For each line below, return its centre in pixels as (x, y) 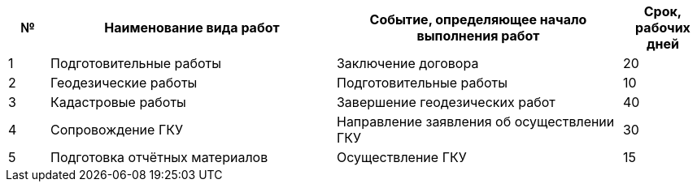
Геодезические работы (124, 83)
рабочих (663, 28)
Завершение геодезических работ (446, 102)
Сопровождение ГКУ (116, 130)
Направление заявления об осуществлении (475, 122)
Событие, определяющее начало (478, 19)
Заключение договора (407, 63)
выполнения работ (478, 36)
